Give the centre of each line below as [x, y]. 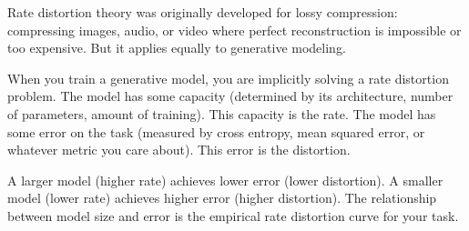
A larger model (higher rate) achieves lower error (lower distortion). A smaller [225, 180]
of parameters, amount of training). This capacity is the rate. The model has [222, 113]
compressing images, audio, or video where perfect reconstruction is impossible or [234, 30]
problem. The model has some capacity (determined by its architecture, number [230, 96]
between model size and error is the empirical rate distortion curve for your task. [233, 215]
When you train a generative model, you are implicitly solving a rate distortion [228, 78]
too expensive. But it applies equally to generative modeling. [177, 48]
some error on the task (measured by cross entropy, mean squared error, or [216, 131]
